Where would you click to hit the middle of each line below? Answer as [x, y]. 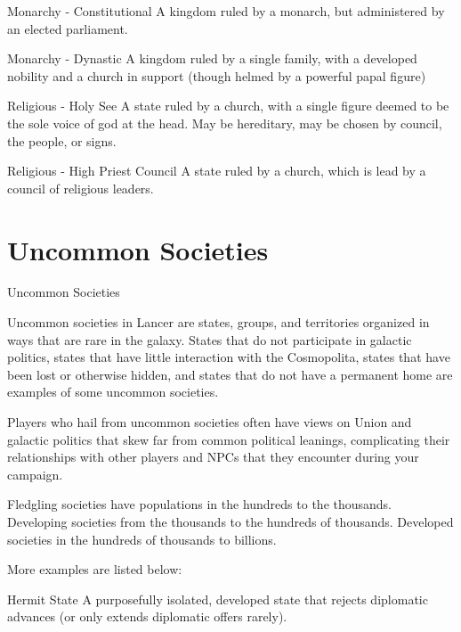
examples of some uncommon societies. [113, 392]
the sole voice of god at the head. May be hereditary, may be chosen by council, [225, 123]
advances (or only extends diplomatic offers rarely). [147, 616]
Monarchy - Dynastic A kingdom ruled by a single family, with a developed [212, 58]
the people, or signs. [62, 140]
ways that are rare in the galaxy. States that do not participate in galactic [210, 339]
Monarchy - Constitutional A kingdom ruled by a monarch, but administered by [226, 11]
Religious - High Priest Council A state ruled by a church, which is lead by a [217, 171]
